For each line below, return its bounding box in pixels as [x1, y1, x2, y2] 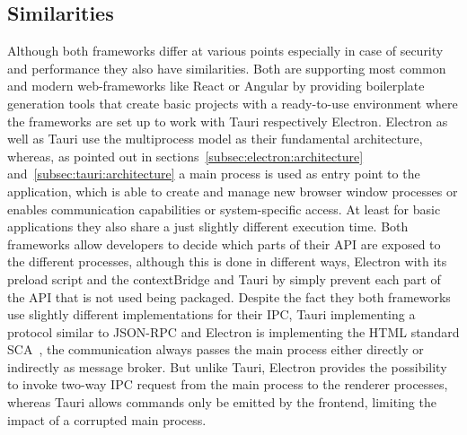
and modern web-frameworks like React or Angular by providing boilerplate [7, 76, 425, 95]
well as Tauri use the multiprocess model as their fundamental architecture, [7, 129, 423, 148]
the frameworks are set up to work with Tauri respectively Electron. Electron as [7, 111, 448, 130]
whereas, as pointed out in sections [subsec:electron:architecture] [7, 146, 364, 165]
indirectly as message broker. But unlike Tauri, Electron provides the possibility [7, 357, 447, 376]
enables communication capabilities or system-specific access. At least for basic [7, 199, 441, 218]
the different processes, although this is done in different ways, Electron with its [7, 252, 447, 271]
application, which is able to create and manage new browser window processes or [7, 181, 458, 200]
